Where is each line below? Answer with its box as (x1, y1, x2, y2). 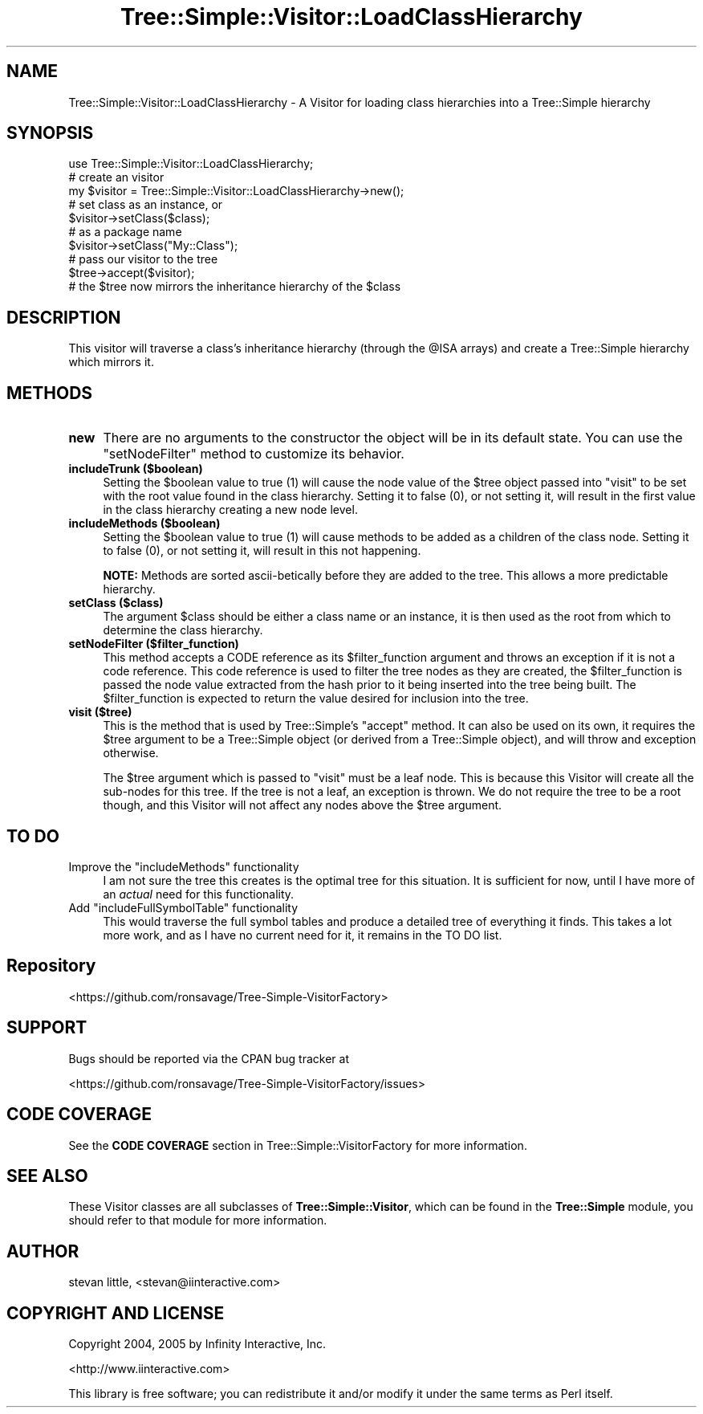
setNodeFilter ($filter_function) (68, 637, 239, 651)
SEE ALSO (6, 1165, 88, 1186)
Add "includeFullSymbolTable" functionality (68, 900, 299, 915)
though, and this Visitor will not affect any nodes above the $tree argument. (103, 798, 502, 813)
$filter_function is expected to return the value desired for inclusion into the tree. (103, 691, 529, 706)
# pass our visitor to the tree (68, 252, 218, 267)
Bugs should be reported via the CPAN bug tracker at (68, 1051, 349, 1066)
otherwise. (103, 746, 159, 760)
